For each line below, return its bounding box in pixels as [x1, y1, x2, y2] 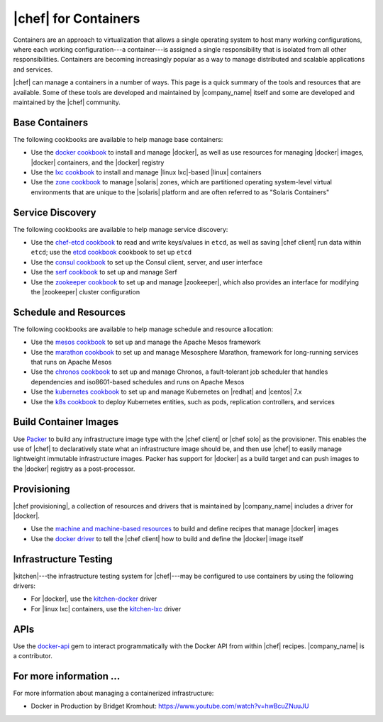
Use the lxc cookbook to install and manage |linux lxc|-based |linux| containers [30, 167, 262, 177]
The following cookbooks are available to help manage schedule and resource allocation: [13, 325, 273, 333]
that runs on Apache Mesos [30, 358, 112, 367]
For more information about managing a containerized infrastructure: [13, 689, 214, 698]
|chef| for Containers [13, 11, 140, 26]
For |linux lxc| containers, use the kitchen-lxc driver [30, 604, 182, 613]
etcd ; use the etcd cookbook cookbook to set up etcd [30, 248, 191, 257]
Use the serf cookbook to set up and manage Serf [30, 268, 177, 277]
